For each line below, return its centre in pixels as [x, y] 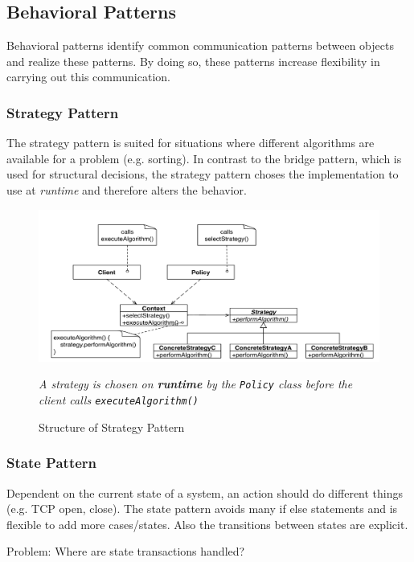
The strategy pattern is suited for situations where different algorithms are [191, 143]
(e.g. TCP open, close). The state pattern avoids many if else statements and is [202, 509]
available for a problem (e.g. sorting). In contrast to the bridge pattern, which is [204, 158]
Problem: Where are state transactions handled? [126, 551]
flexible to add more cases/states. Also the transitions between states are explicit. [207, 524]
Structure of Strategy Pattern [112, 427]
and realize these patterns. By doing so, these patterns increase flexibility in [193, 61]
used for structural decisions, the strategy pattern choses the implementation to [203, 174]
